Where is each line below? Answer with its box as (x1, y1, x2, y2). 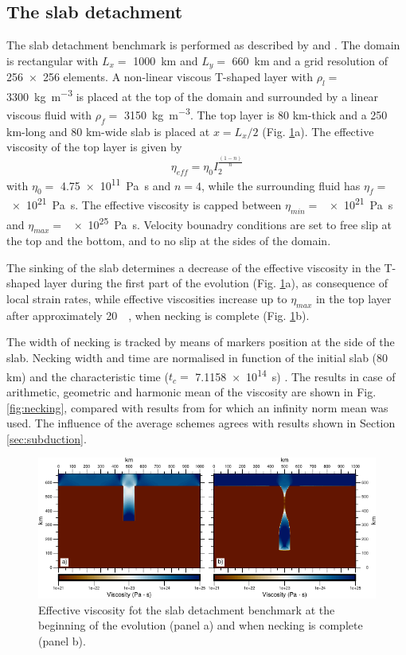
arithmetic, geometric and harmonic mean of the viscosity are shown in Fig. (6, 383, 377, 400)
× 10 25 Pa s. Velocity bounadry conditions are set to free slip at (73, 213, 392, 232)
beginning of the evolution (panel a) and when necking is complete (38, 617, 363, 634)
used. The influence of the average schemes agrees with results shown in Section (6, 415, 396, 431)
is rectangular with (6, 52, 99, 68)
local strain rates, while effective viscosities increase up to (6, 290, 287, 307)
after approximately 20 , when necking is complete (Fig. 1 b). (6, 306, 310, 323)
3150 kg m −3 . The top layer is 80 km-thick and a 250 (123, 104, 388, 123)
